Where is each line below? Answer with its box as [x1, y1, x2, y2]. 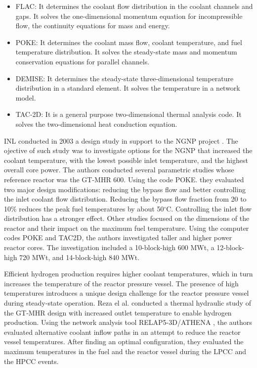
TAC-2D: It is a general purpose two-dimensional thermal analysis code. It [15, 109, 242, 119]
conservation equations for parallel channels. [15, 56, 150, 66]
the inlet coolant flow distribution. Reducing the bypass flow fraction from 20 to [4, 194, 247, 204]
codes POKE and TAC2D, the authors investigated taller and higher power [4, 232, 232, 243]
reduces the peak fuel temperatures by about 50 [19, 203, 164, 213]
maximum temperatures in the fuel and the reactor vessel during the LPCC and [4, 346, 247, 356]
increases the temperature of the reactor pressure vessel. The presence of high [4, 278, 239, 288]
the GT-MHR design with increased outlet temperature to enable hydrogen [4, 307, 232, 317]
